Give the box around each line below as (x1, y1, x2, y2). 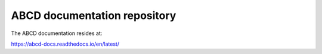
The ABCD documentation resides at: (11, 30, 103, 37)
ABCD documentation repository (11, 9, 177, 22)
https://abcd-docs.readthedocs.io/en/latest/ (11, 40, 119, 47)
